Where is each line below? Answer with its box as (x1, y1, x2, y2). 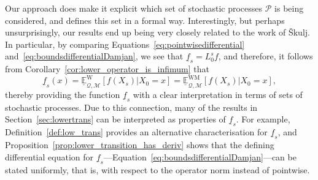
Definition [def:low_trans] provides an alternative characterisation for (5, 126, 268, 138)
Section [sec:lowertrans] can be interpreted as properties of (5, 113, 226, 126)
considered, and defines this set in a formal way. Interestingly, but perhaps (5, 13, 285, 26)
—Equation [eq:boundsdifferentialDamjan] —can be (103, 150, 297, 163)
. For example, (236, 113, 290, 126)
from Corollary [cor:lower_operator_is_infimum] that (5, 62, 209, 75)
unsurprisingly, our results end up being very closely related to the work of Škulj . (5, 26, 310, 39)
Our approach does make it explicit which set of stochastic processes (5, 2, 263, 14)
